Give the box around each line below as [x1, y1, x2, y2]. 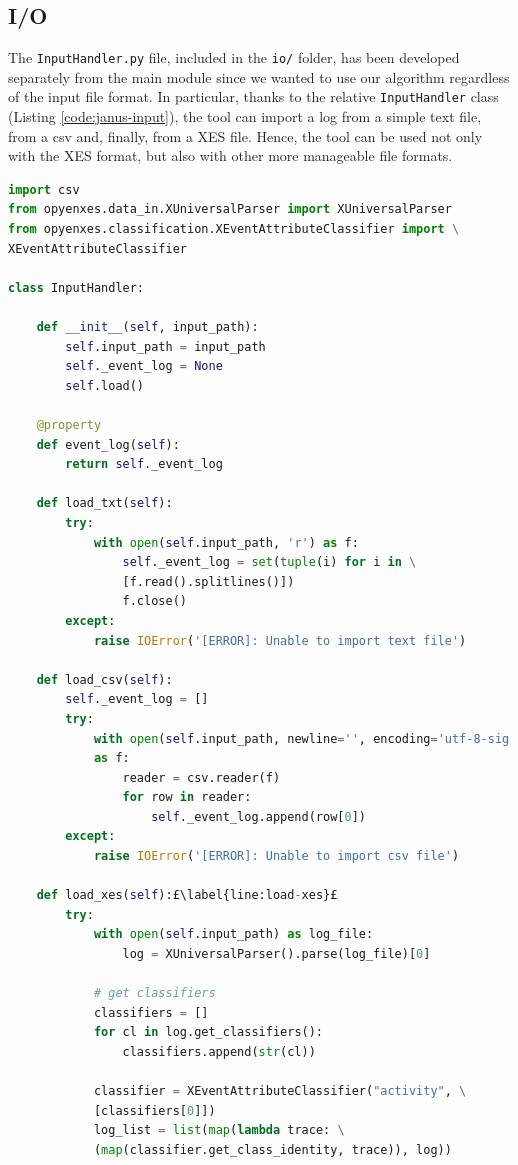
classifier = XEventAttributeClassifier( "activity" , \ [93, 1084, 467, 1099]
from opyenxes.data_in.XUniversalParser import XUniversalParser [8, 202, 452, 217]
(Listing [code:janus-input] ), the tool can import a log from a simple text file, [8, 106, 482, 127]
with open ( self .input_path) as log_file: [93, 927, 374, 942]
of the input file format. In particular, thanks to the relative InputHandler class [8, 86, 499, 107]
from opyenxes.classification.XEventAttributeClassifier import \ [8, 222, 460, 237]
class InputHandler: [8, 280, 145, 295]
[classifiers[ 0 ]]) [93, 1103, 216, 1118]
